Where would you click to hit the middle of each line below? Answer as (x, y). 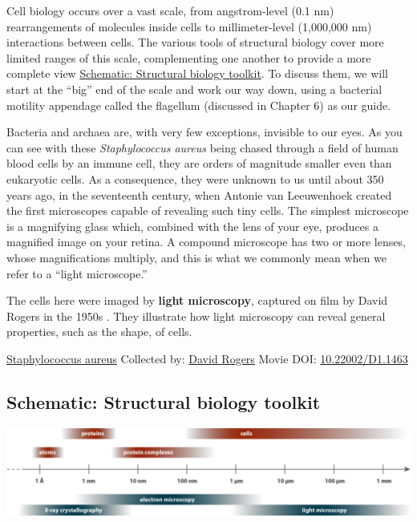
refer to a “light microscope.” (77, 273)
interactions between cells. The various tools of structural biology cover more (195, 42)
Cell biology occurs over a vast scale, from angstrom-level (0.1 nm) (170, 10)
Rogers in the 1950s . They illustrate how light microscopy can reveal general (196, 316)
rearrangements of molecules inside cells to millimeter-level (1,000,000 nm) (189, 26)
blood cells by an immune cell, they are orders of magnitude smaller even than (199, 163)
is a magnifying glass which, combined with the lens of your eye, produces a (193, 226)
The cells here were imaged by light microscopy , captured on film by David (197, 300)
